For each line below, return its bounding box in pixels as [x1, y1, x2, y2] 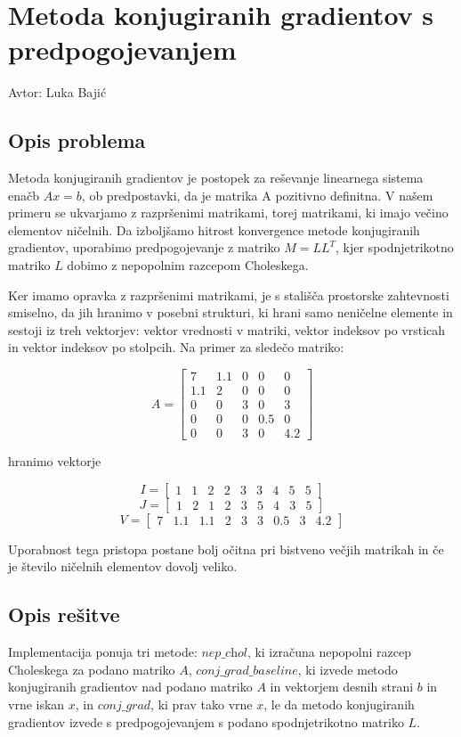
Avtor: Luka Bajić [8, 83, 107, 102]
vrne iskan [8, 694, 65, 713]
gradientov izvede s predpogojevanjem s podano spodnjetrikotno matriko [8, 712, 404, 731]
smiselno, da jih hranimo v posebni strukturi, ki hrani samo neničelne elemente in [8, 303, 453, 322]
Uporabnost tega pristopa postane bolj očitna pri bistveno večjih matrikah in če [8, 539, 444, 558]
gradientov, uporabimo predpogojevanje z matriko [8, 238, 280, 257]
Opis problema [8, 127, 146, 154]
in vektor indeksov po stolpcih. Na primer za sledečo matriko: [8, 338, 344, 356]
